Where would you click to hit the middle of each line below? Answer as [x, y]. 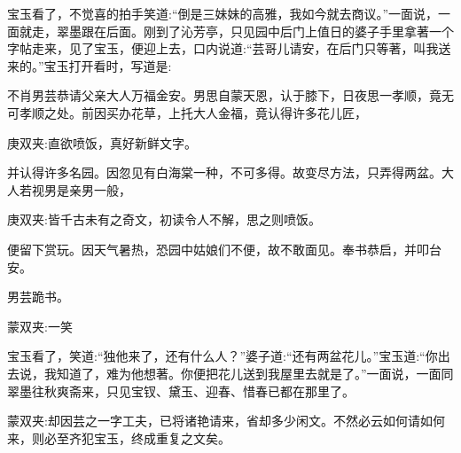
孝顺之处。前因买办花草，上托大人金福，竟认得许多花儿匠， [193, 112]
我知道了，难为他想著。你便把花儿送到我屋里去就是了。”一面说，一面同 [249, 373]
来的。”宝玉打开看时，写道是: [90, 65]
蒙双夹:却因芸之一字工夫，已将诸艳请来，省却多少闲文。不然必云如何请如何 [226, 421]
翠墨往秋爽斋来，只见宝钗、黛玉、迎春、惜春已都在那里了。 [181, 391]
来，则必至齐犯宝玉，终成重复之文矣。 [119, 437]
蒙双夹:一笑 [40, 326]
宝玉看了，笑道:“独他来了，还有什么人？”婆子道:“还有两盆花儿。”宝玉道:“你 [223, 356]
